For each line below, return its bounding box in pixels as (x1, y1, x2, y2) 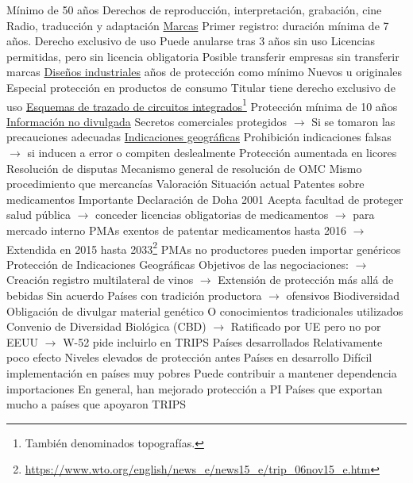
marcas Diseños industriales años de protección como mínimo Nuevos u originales (6, 63, 402, 80)
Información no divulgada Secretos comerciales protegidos (6, 113, 288, 129)
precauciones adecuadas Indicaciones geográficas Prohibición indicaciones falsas (6, 128, 392, 145)
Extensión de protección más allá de (218, 271, 394, 288)
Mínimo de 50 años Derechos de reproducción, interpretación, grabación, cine (6, 2, 382, 17)
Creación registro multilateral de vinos (6, 271, 194, 288)
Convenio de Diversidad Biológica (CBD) (6, 318, 206, 335)
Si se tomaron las (311, 113, 396, 129)
